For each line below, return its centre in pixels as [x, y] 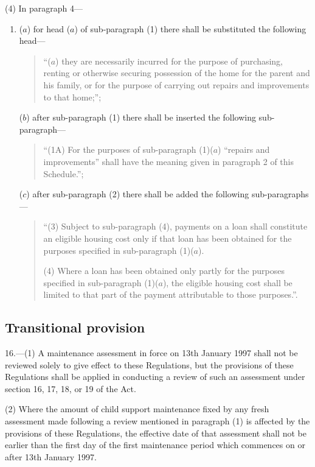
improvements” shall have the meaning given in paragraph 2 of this [168, 161]
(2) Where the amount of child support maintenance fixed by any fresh [137, 409]
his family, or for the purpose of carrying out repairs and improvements [176, 84]
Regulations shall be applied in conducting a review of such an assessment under [155, 377]
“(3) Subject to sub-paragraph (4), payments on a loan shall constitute [175, 226]
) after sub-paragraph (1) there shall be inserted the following [141, 117]
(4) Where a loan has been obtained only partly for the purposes [164, 271]
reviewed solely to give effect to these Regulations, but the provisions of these [149, 364]
